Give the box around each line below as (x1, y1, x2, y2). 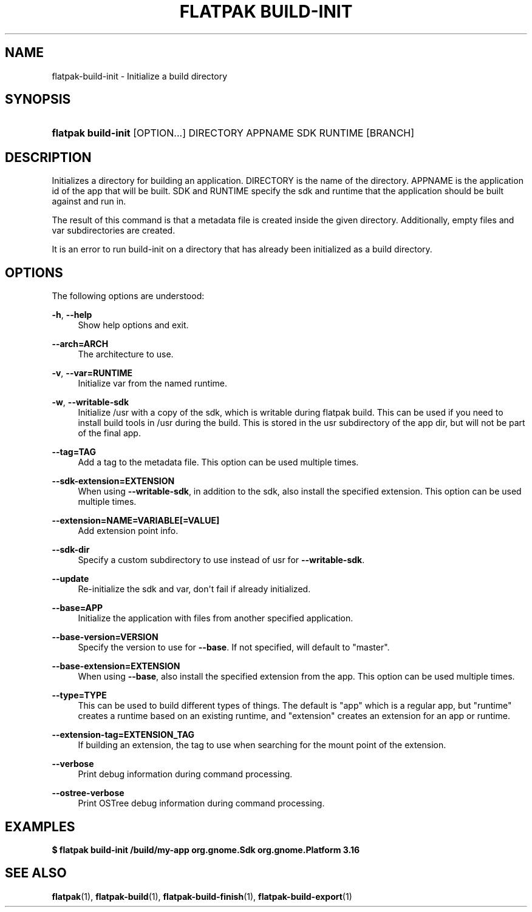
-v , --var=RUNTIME (52, 368, 132, 379)
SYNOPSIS (5, 92, 71, 107)
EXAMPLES (5, 819, 75, 834)
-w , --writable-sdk (52, 397, 129, 408)
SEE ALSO (5, 865, 67, 881)
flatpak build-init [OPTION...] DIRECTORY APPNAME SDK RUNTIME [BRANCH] (52, 127, 415, 140)
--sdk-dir (52, 544, 90, 555)
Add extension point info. (78, 525, 179, 536)
